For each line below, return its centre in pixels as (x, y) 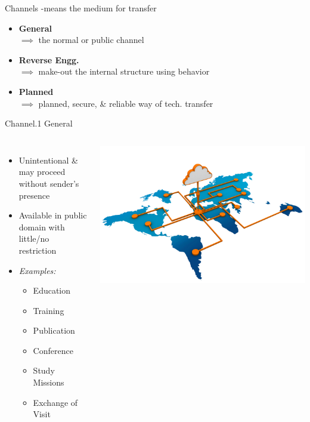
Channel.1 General (39, 123)
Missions (49, 382)
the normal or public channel (91, 40)
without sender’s (49, 183)
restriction (38, 250)
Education (52, 290)
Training (49, 310)
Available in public (53, 215)
